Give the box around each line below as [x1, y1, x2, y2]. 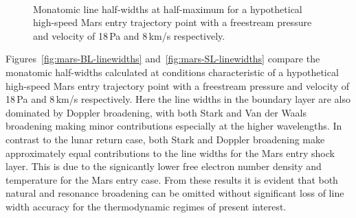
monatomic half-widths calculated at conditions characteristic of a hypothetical [5, 64, 339, 79]
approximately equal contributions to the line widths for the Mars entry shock [5, 145, 335, 160]
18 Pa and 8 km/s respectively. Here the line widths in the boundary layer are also [5, 92, 351, 106]
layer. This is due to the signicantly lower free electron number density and [5, 159, 322, 173]
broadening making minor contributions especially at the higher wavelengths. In [5, 119, 342, 133]
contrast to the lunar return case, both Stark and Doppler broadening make [5, 132, 325, 146]
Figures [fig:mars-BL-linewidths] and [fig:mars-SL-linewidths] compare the [5, 51, 320, 66]
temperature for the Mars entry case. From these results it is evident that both [5, 172, 338, 186]
